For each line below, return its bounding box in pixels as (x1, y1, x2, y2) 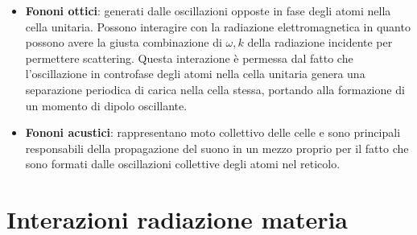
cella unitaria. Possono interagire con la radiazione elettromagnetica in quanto (25, 18, 411, 35)
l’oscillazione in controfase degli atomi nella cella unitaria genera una (25, 65, 365, 82)
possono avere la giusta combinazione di (25, 34, 222, 51)
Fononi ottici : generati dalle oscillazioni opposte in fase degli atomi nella (25, 2, 391, 19)
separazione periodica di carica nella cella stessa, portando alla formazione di (25, 80, 405, 97)
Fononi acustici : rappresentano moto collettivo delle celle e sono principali (25, 124, 401, 141)
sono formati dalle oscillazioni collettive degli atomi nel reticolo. (25, 155, 341, 172)
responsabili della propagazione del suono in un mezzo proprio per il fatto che (25, 139, 409, 156)
